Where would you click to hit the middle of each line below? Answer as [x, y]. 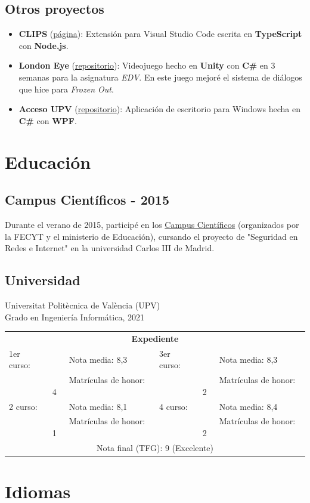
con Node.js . [44, 45]
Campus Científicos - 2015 [87, 200]
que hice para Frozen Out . [66, 89]
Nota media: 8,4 [248, 406]
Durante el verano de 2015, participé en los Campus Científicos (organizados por [152, 224]
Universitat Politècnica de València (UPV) [83, 305]
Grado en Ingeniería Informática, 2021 [75, 317]
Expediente [155, 338]
